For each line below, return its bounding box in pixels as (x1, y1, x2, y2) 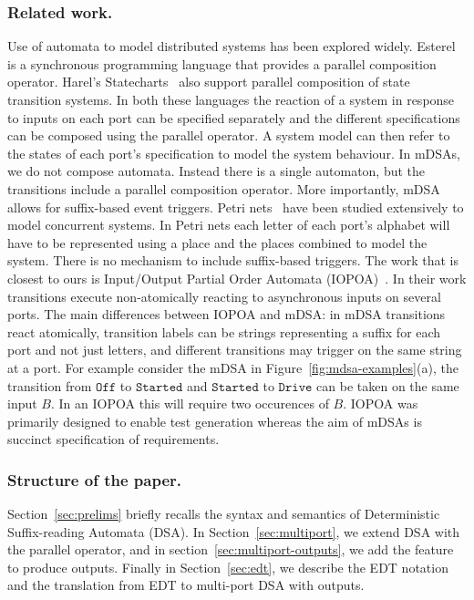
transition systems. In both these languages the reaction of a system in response (7, 90, 455, 109)
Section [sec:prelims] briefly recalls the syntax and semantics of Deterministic (7, 504, 440, 523)
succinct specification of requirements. (7, 429, 220, 449)
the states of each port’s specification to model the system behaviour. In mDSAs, (7, 143, 460, 162)
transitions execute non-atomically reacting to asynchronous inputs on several (7, 286, 441, 305)
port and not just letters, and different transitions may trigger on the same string (7, 340, 462, 359)
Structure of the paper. (7, 468, 181, 491)
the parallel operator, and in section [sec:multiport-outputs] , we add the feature (7, 540, 454, 559)
